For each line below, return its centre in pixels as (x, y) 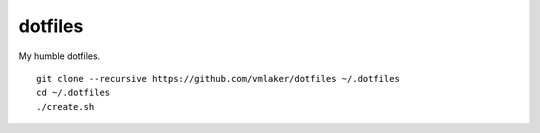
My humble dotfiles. (59, 56)
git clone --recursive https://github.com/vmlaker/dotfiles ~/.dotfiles (218, 78)
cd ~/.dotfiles (73, 93)
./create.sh (65, 106)
